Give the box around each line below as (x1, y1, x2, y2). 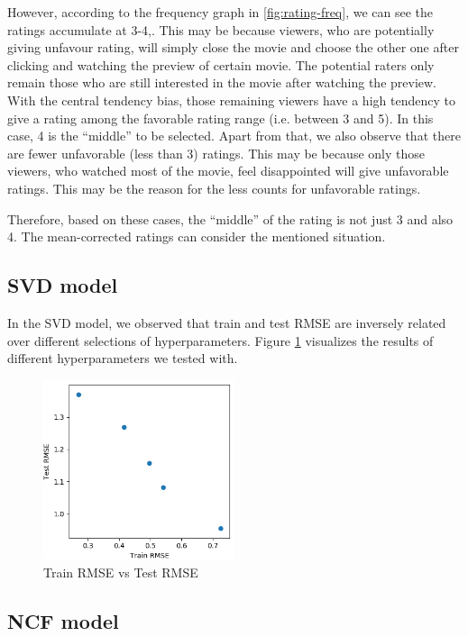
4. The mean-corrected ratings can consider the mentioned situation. (7, 227, 386, 246)
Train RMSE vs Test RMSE (43, 562, 198, 581)
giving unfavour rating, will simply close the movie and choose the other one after (7, 38, 459, 57)
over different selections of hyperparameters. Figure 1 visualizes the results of (7, 331, 434, 350)
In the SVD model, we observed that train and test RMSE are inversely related (7, 313, 446, 332)
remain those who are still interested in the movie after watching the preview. (7, 73, 436, 92)
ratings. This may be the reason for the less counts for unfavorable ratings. (7, 178, 421, 197)
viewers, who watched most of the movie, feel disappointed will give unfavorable (7, 161, 449, 180)
